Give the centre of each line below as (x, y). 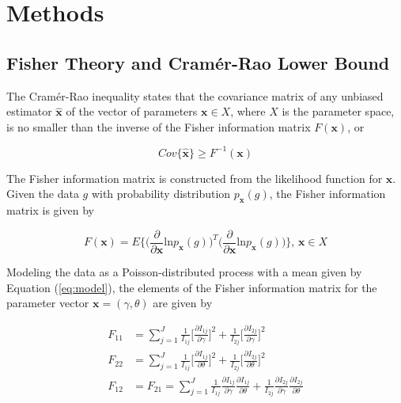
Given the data (43, 194)
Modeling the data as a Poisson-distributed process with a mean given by (184, 271)
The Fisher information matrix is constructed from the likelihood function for (195, 178)
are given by (183, 303)
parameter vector (48, 303)
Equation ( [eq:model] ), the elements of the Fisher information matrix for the (192, 287)
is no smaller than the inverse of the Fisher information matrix (159, 126)
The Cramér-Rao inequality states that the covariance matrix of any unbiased (195, 95)
